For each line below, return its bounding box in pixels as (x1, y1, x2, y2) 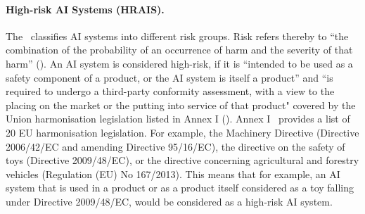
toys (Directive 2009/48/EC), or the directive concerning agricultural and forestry (6, 153, 359, 168)
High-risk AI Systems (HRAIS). (6, 1, 165, 16)
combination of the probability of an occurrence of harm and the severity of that (6, 42, 353, 57)
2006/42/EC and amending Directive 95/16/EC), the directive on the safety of (6, 139, 345, 153)
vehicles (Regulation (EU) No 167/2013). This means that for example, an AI (6, 166, 340, 181)
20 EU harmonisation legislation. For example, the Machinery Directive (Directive (6, 125, 359, 139)
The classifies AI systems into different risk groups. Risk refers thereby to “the (6, 28, 349, 43)
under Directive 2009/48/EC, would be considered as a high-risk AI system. (6, 194, 333, 208)
